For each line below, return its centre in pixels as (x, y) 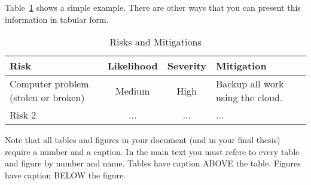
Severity (187, 66)
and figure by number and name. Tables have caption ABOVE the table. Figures (153, 163)
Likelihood (132, 66)
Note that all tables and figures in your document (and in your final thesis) (143, 140)
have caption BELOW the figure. (65, 175)
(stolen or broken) (47, 98)
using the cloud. (249, 98)
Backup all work (250, 84)
